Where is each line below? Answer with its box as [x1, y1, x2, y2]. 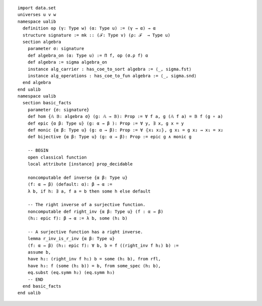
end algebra [22, 80, 51, 85]
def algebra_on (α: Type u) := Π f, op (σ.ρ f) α [27, 52, 148, 58]
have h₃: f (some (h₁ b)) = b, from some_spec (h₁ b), [27, 263, 161, 269]
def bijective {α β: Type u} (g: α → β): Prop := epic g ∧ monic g [27, 134, 192, 140]
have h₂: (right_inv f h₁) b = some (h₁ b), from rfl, [27, 256, 161, 262]
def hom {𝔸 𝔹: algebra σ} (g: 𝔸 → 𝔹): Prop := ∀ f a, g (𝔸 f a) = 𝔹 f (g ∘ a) [27, 114, 223, 119]
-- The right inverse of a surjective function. [27, 202, 146, 208]
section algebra [22, 39, 62, 45]
